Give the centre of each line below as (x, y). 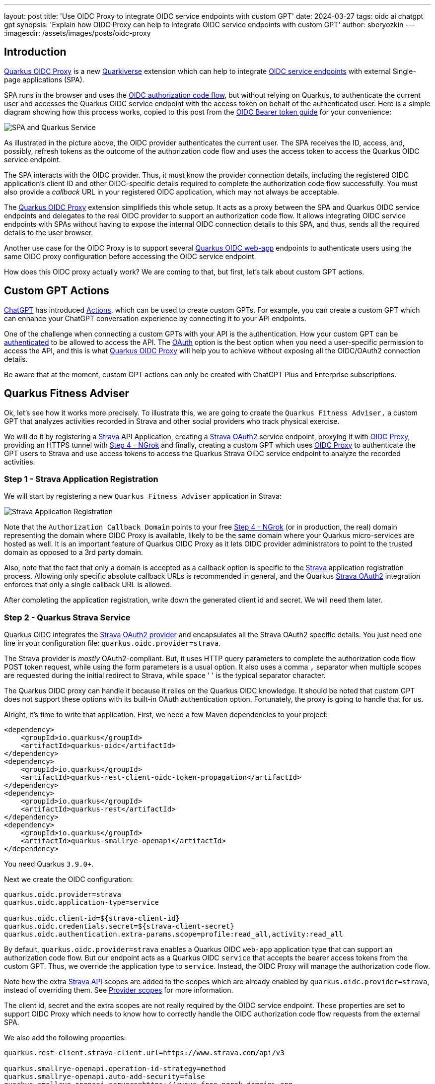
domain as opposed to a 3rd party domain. (74, 552)
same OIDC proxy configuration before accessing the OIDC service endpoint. (130, 256)
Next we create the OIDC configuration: (69, 880)
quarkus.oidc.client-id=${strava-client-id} (92, 918)
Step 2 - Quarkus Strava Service (67, 617)
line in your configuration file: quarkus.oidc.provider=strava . (112, 643)
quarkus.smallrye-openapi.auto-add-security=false (105, 1077)
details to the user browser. (49, 232)
